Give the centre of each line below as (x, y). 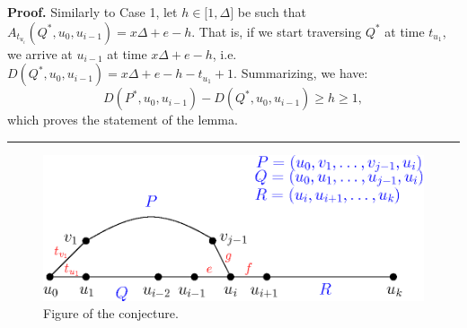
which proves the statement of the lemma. (123, 120)
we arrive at (40, 53)
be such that (272, 12)
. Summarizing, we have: (301, 73)
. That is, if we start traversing (277, 31)
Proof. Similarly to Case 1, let (93, 12)
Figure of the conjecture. (111, 313)
